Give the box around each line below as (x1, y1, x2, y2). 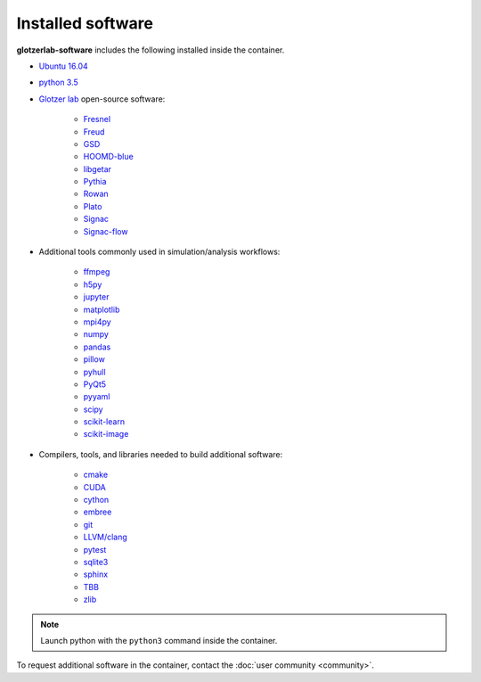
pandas (83, 341, 111, 352)
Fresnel (83, 114, 111, 125)
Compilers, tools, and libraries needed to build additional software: (38, 448, 283, 459)
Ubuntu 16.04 (38, 61, 88, 71)
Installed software (16, 13, 153, 33)
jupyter (83, 292, 110, 302)
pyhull (83, 366, 106, 377)
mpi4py (83, 316, 111, 327)
